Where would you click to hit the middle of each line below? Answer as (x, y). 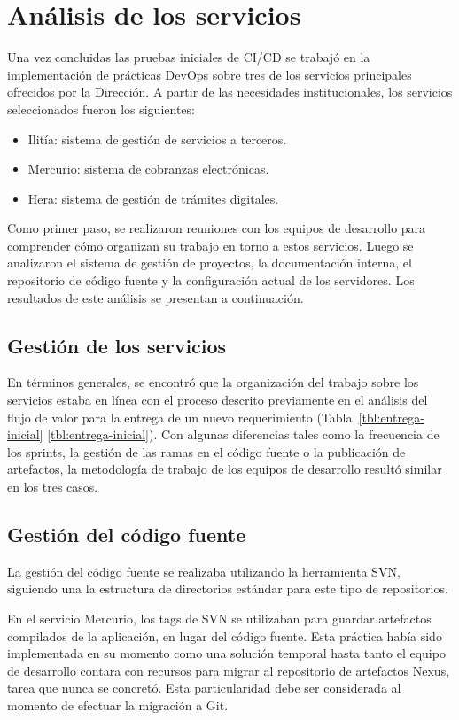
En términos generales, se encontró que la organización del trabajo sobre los (213, 382)
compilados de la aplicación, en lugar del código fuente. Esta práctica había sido (225, 635)
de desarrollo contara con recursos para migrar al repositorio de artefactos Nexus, (229, 670)
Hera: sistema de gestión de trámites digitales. (153, 198)
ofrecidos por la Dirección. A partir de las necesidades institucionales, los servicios (230, 92)
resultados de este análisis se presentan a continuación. (156, 297)
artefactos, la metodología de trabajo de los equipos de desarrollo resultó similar (225, 469)
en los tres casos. (53, 487)
